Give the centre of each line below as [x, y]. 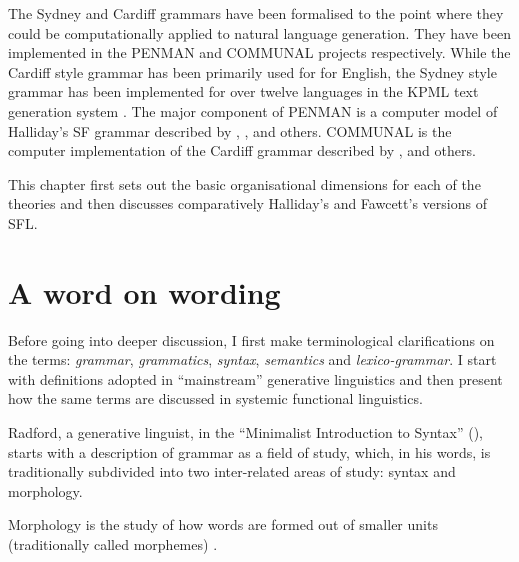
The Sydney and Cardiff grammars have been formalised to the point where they [256, 13]
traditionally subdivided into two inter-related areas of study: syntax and [232, 471]
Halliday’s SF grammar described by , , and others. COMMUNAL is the [230, 130]
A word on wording [144, 291]
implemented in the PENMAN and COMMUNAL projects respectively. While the [259, 52]
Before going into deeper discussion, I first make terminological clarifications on [251, 339]
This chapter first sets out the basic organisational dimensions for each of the [244, 183]
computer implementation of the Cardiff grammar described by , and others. [242, 150]
